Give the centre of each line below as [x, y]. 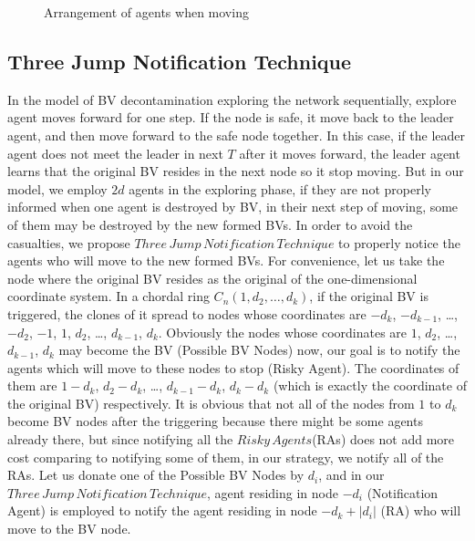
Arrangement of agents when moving [146, 12]
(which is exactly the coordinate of [370, 385]
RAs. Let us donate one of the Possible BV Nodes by [156, 475]
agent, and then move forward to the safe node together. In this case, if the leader [237, 135]
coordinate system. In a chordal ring [108, 296]
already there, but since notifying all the [120, 439]
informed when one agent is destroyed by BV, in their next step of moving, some [233, 207]
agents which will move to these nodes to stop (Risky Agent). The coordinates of [233, 367]
